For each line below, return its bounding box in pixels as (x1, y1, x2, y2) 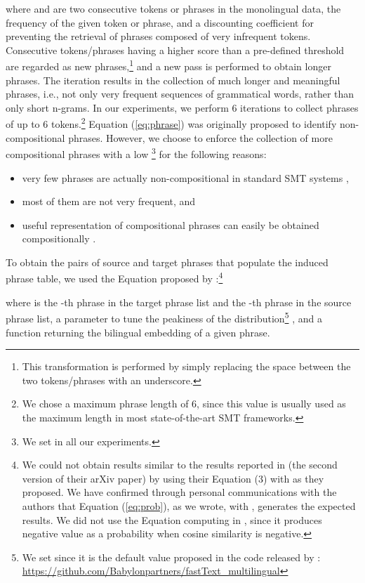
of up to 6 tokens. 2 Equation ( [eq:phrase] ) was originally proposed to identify (6, 114, 337, 131)
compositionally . (22, 231, 96, 246)
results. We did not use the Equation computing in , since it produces (22, 512, 322, 527)
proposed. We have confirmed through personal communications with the (22, 485, 337, 499)
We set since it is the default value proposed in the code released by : (22, 549, 321, 564)
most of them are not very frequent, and (22, 194, 196, 209)
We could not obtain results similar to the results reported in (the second (22, 457, 338, 472)
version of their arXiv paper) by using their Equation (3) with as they (22, 471, 324, 485)
